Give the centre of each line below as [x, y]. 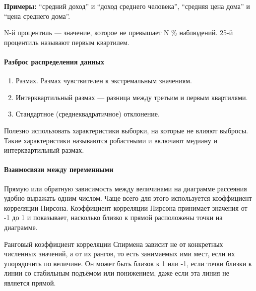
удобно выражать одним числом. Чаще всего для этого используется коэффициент [128, 198]
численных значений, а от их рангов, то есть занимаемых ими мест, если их [120, 254]
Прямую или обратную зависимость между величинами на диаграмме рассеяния [126, 188]
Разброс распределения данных [54, 61]
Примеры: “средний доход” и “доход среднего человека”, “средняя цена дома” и [127, 6]
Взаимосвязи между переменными [59, 169]
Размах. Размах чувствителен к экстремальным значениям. [104, 81]
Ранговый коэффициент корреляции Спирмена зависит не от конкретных [114, 244]
